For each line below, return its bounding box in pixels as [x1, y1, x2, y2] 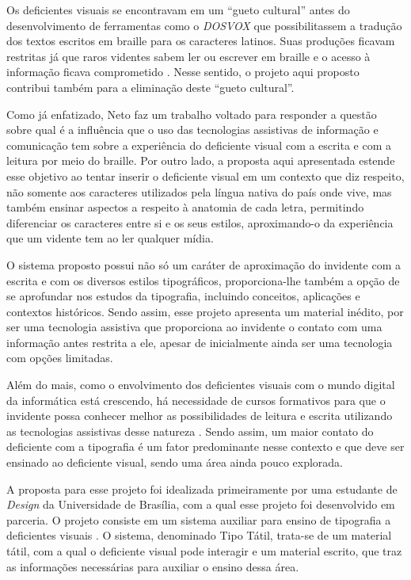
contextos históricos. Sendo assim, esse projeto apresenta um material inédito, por [6, 303, 404, 319]
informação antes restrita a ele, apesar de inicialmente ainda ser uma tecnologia [6, 334, 393, 350]
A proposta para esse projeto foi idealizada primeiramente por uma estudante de [6, 480, 398, 497]
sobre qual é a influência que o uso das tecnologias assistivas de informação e [6, 121, 379, 138]
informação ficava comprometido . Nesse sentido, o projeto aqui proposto [6, 63, 360, 80]
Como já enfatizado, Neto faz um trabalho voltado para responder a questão [6, 105, 377, 122]
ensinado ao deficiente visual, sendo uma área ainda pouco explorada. [6, 454, 343, 471]
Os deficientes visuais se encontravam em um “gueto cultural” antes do [6, 2, 350, 17]
